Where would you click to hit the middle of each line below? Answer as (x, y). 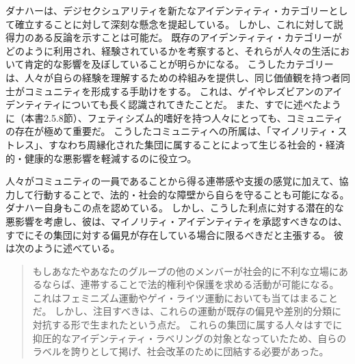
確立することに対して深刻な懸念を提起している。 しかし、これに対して (174, 24)
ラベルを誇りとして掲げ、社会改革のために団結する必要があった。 (181, 351)
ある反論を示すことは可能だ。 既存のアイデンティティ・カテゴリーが (188, 37)
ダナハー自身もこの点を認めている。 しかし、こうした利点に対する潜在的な (175, 208)
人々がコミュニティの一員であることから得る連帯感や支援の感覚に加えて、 (172, 181)
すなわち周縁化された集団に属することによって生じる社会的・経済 (196, 144)
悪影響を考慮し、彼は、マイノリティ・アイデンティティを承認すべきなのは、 (176, 221)
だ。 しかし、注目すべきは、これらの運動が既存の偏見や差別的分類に (187, 311)
